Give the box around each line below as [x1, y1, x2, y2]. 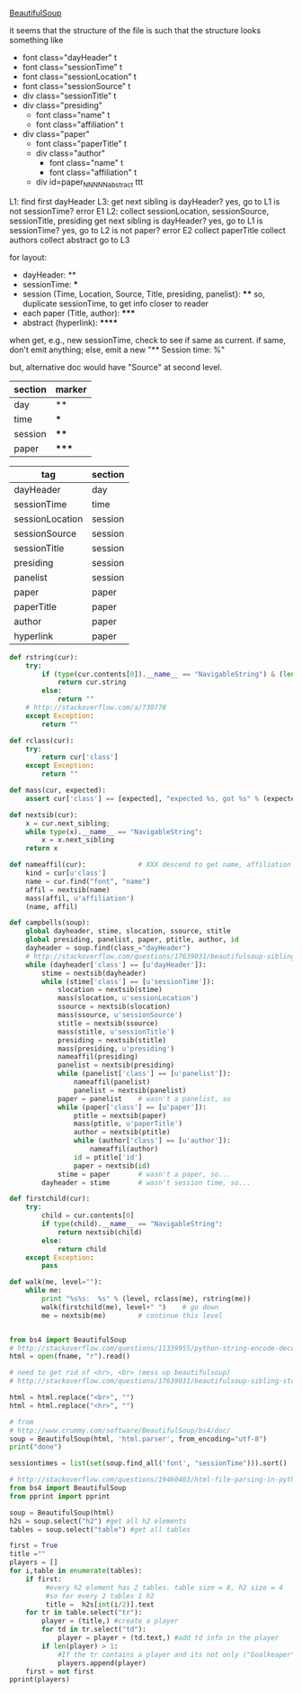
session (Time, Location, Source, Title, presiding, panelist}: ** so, [22, 288, 265, 299]
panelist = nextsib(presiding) [57, 1060, 175, 1070]
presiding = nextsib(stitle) [57, 1035, 167, 1044]
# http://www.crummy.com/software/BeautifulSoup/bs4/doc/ [9, 1425, 231, 1435]
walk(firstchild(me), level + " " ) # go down [41, 1302, 219, 1312]
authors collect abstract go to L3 [9, 234, 130, 245]
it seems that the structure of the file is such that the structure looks [9, 25, 262, 35]
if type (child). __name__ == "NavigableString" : [41, 1220, 223, 1229]
